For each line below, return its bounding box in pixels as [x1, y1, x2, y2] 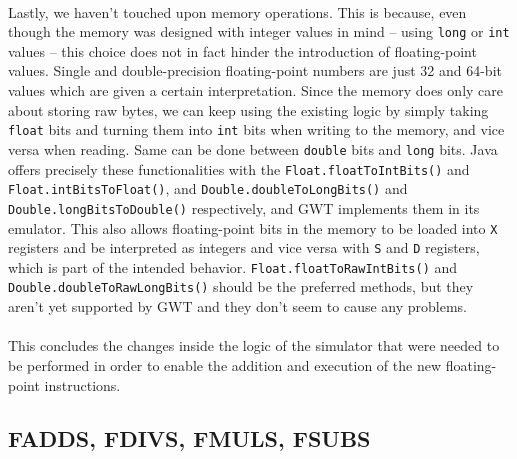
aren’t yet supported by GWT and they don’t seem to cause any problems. [8, 296, 468, 317]
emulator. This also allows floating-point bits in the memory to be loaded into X [8, 217, 498, 238]
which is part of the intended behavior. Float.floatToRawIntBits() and [8, 256, 458, 277]
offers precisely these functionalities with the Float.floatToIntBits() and [8, 158, 470, 179]
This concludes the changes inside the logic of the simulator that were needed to [8, 335, 500, 356]
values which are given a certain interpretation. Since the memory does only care [8, 80, 504, 101]
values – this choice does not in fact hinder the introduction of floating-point [8, 40, 477, 61]
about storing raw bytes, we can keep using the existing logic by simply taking [8, 99, 489, 120]
